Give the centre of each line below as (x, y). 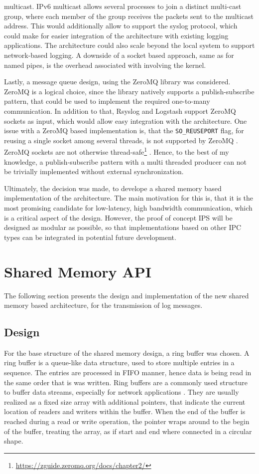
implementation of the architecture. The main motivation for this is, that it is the (129, 198)
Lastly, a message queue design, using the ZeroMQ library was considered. (117, 82)
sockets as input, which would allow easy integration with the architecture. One (126, 120)
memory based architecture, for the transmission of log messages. (103, 305)
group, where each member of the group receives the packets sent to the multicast (129, 16)
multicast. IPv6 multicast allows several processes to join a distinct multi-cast (123, 6)
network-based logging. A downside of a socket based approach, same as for (119, 55)
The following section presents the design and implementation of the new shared (127, 295)
